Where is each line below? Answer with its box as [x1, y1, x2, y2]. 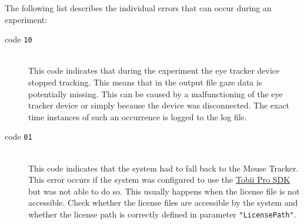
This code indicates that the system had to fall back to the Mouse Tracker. [28, 162, 299, 174]
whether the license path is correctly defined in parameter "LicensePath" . [28, 208, 296, 220]
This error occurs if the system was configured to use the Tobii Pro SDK [28, 173, 290, 186]
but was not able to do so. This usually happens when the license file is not [28, 185, 300, 197]
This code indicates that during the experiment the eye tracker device [28, 64, 280, 77]
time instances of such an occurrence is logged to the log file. [28, 110, 247, 123]
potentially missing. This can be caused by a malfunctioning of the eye [28, 87, 283, 100]
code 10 [5, 33, 32, 45]
